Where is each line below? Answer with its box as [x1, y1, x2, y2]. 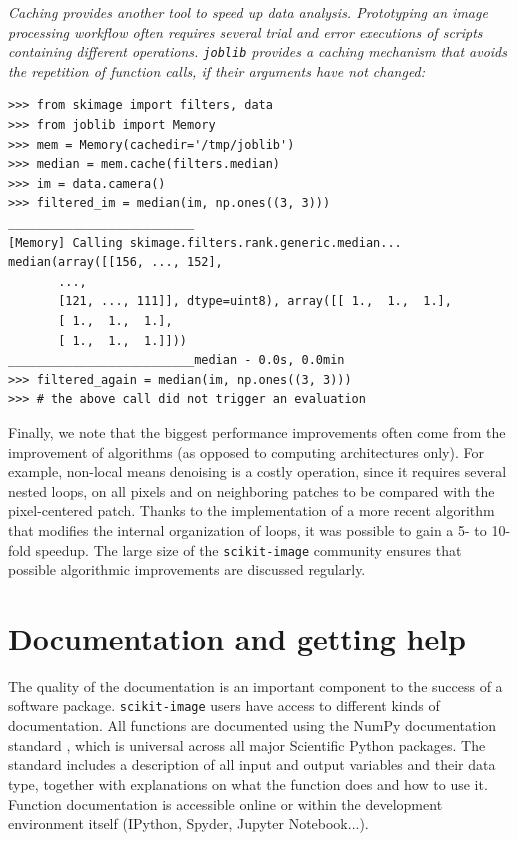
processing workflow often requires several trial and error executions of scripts [8, 21, 483, 42]
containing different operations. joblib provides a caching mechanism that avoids [8, 41, 507, 62]
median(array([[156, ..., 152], [8, 255, 223, 270]
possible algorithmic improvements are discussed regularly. [8, 559, 366, 580]
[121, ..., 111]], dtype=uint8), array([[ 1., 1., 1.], [58, 294, 452, 309]
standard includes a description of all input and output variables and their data [8, 754, 496, 775]
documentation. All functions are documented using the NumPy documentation [8, 715, 497, 736]
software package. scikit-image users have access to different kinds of [8, 695, 440, 716]
